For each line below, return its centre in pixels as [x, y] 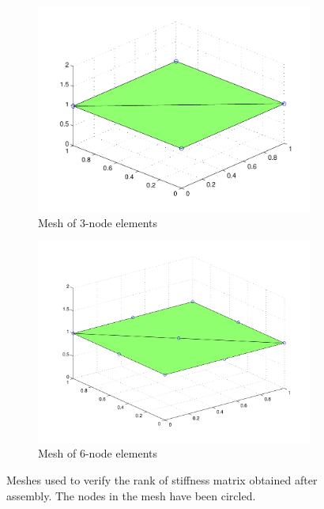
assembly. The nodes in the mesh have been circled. [131, 495]
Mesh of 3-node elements [98, 222]
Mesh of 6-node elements [98, 453]
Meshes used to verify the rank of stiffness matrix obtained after [162, 480]
